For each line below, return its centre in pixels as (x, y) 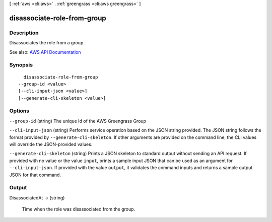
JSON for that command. (35, 175)
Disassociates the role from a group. (47, 43)
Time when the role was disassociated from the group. (79, 209)
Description (24, 33)
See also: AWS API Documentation (45, 52)
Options (19, 111)
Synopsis (21, 65)
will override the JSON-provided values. (51, 144)
